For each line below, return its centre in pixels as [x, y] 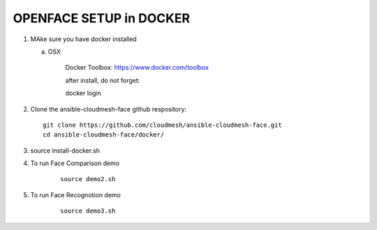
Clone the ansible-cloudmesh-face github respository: [109, 109]
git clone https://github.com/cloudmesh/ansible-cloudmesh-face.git [162, 125]
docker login [83, 93]
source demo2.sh [88, 179]
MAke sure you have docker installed [84, 39]
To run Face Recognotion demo [76, 194]
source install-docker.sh [65, 151]
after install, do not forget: [103, 80]
